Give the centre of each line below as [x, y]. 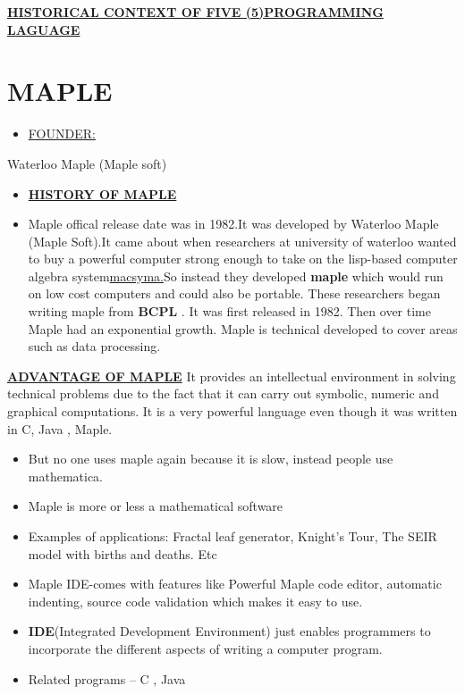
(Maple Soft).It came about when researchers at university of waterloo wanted [242, 241]
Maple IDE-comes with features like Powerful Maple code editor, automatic [235, 584]
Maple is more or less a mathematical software [156, 506]
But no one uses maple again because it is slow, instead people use [211, 459]
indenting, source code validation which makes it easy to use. [195, 601]
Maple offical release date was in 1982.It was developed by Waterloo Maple [233, 224]
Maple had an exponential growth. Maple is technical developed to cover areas [243, 328]
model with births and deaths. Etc [123, 553]
